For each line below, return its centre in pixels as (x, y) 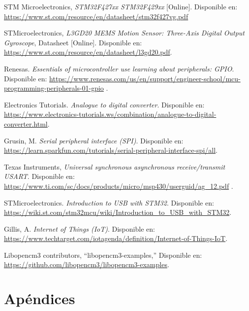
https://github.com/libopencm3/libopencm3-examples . (87, 264)
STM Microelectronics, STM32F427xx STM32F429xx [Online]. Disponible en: (121, 6)
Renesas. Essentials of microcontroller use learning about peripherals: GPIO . (119, 68)
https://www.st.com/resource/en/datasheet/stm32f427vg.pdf (96, 16)
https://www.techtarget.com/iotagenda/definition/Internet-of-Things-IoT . (116, 238)
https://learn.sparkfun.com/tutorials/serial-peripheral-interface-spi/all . (111, 150)
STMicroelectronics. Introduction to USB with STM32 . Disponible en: (109, 202)
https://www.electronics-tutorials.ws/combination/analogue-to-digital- (110, 114)
